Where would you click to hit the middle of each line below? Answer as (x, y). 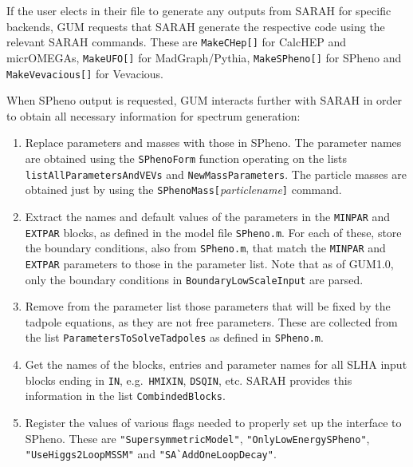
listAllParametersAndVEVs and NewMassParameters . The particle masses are (216, 174)
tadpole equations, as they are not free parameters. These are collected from (211, 321)
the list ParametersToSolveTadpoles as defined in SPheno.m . (174, 337)
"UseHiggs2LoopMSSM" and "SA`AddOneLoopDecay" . (151, 454)
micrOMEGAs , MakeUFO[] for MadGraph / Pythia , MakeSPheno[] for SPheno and (204, 57)
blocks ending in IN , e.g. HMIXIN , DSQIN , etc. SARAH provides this (189, 380)
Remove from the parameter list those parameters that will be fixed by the (208, 306)
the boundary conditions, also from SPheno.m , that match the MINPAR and (205, 248)
